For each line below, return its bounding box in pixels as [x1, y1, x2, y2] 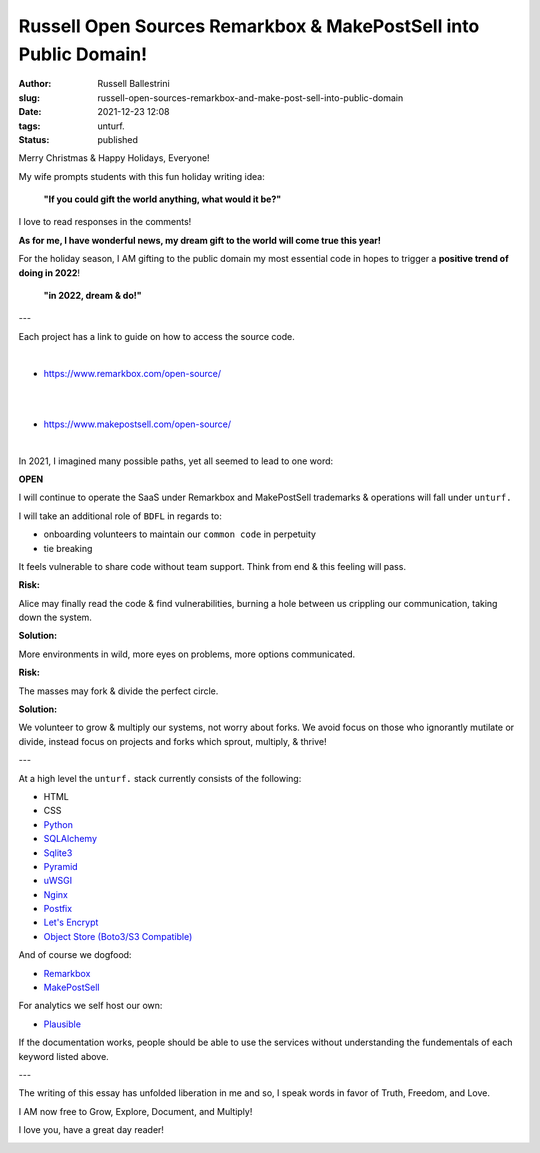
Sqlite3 [43, 846, 73, 859]
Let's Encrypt [43, 916, 99, 929]
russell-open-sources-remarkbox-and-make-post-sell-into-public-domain [97, 91, 404, 104]
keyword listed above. [18, 1050, 109, 1062]
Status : [18, 133, 50, 145]
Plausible [43, 1018, 82, 1030]
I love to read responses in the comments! [18, 216, 192, 228]
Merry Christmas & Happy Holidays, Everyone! [18, 152, 210, 164]
